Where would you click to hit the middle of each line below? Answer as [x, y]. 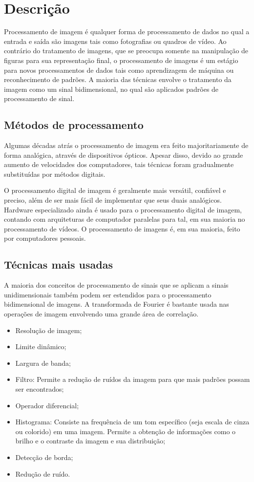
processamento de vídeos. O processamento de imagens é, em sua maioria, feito [122, 228]
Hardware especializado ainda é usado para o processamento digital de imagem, [123, 209]
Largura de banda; [43, 363]
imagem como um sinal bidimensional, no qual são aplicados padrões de [111, 89]
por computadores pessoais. [45, 238]
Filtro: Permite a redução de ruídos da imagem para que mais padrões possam [133, 379]
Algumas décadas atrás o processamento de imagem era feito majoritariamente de [126, 145]
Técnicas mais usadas [58, 264]
